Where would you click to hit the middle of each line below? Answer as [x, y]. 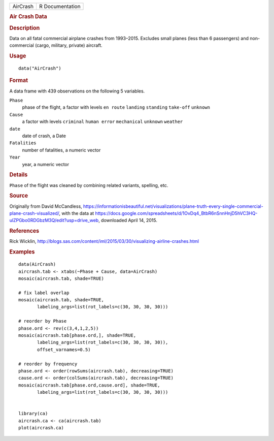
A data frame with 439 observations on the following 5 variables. [77, 91]
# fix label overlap [44, 293]
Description [25, 28]
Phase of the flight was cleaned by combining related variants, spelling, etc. [89, 185]
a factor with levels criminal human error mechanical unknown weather [102, 121]
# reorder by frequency [48, 364]
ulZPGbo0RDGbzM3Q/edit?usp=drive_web [54, 220]
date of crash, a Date [44, 136]
